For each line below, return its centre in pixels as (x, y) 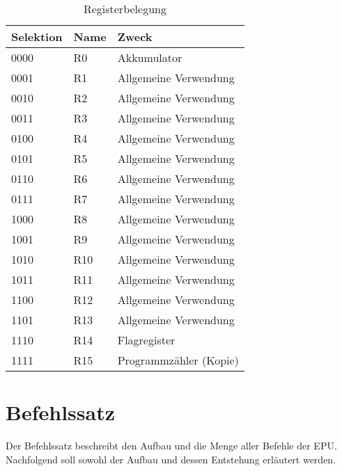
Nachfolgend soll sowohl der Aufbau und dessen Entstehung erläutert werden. (171, 459)
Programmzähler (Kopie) (178, 360)
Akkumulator (150, 57)
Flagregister (146, 340)
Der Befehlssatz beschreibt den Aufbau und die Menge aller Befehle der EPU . (171, 446)
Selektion (37, 37)
